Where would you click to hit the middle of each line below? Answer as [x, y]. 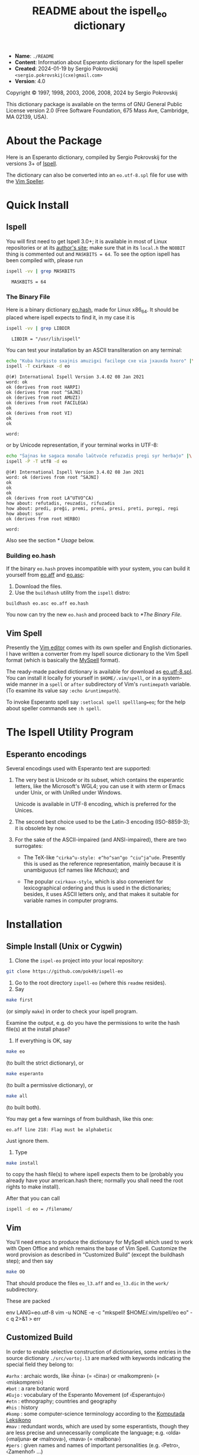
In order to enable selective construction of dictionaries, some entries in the [99, 1352]
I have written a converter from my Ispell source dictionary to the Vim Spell [97, 654]
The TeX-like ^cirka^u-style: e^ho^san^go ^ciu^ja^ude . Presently [104, 857]
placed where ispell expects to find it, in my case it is [70, 317]
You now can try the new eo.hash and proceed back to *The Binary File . [94, 615]
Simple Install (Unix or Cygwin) [64, 946]
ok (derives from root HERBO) [44, 519]
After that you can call [33, 1198]
